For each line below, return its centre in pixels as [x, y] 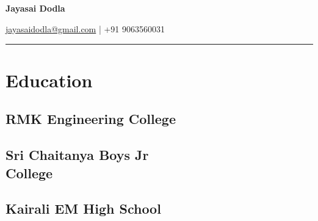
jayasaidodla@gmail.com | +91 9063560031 [85, 28]
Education [49, 80]
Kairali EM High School [83, 208]
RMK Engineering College [91, 119]
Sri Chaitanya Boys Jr [77, 155]
